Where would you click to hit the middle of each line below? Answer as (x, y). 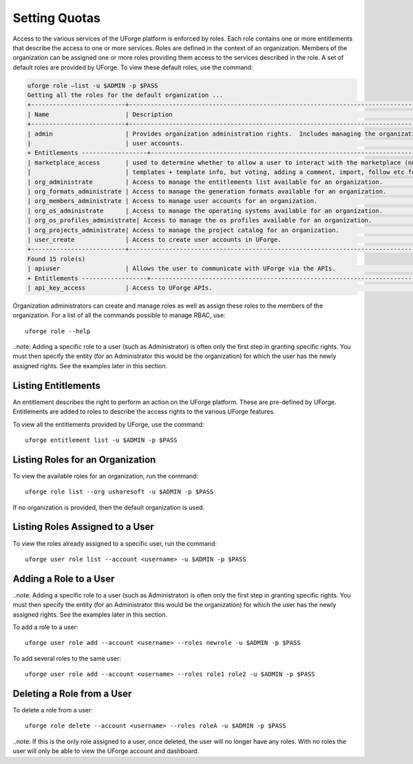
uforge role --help (58, 331)
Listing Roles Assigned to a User (83, 527)
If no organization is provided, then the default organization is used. (109, 507)
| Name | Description (100, 114)
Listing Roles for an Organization (84, 459)
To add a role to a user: (45, 627)
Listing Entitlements (57, 385)
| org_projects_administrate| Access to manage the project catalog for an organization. (183, 230)
